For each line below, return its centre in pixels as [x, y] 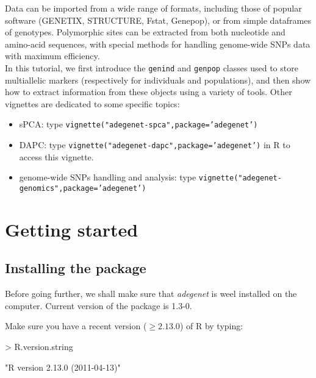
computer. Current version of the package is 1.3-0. [99, 305]
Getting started [72, 229]
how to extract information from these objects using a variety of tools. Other [149, 92]
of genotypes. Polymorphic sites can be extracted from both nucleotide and [145, 32]
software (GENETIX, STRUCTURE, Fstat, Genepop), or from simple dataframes [158, 20]
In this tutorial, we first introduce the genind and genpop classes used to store [152, 67]
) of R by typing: [211, 326]
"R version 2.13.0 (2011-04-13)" [63, 367]
